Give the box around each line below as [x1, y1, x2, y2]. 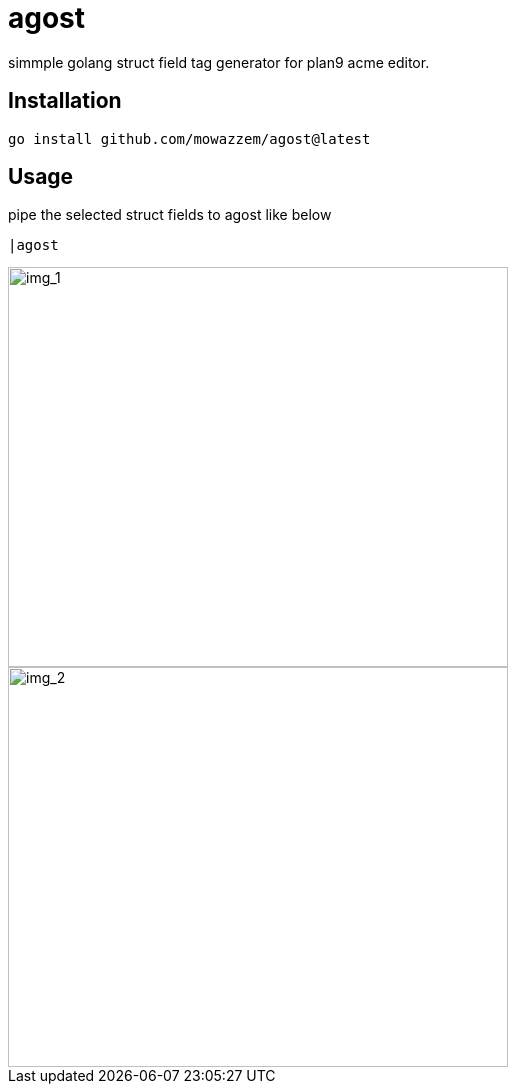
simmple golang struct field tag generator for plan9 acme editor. [8, 53, 430, 71]
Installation [8, 88, 122, 114]
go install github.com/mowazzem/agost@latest [8, 130, 371, 147]
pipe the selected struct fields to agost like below [8, 206, 332, 224]
